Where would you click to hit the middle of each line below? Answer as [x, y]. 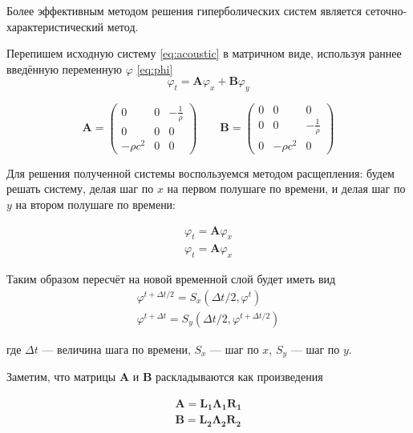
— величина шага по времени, [116, 349]
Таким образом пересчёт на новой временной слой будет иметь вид [171, 279]
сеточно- [386, 10]
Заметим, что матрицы [61, 377]
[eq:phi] [155, 68]
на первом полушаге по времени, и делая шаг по [286, 188]
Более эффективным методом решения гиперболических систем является [184, 10]
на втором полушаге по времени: [96, 204]
